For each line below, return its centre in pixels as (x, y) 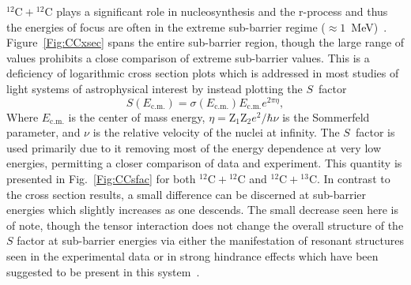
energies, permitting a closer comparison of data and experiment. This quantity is (204, 163)
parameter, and (43, 132)
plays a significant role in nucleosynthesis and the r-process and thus (222, 11)
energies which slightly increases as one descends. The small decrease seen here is (202, 210)
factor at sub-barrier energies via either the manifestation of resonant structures (210, 240)
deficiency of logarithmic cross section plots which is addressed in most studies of (203, 73)
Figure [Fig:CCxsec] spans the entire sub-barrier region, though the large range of (205, 42)
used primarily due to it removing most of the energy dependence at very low (194, 147)
